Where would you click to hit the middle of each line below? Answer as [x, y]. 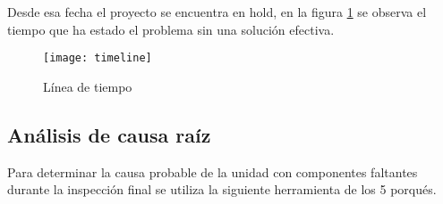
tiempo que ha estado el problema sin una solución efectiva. [171, 29]
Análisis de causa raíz [109, 134]
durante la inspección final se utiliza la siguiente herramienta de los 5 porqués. [222, 189]
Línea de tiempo [88, 86]
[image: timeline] [98, 58]
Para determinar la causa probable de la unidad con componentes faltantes [213, 171]
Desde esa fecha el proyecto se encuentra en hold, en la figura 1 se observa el [217, 12]
